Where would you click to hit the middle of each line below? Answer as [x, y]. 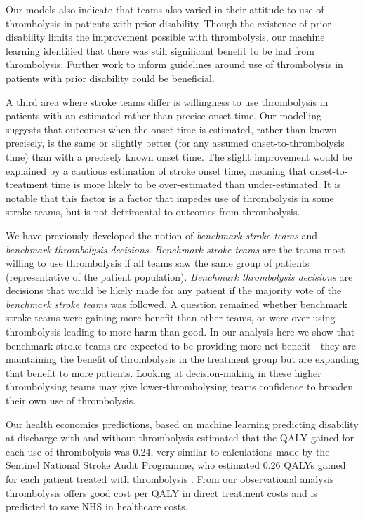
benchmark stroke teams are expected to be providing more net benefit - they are [181, 345]
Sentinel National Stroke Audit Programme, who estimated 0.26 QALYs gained [176, 465]
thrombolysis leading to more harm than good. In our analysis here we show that [180, 332]
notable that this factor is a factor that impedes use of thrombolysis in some [170, 198]
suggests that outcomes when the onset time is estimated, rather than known [171, 129]
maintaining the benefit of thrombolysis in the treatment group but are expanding [182, 359]
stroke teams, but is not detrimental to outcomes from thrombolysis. [153, 212]
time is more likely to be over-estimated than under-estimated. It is [196, 184]
